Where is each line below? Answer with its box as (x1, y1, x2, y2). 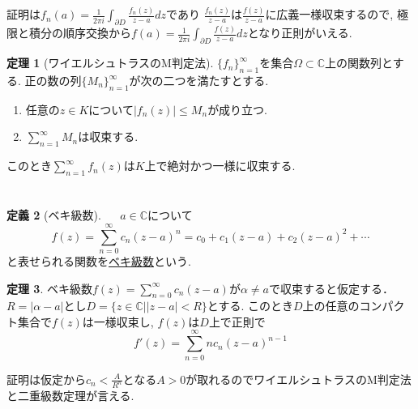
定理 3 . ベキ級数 (6, 279, 92, 296)
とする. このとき (207, 297, 293, 314)
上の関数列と (325, 54, 393, 71)
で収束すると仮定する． (268, 279, 394, 296)
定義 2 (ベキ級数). (6, 207, 101, 224)
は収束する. (78, 128, 139, 145)
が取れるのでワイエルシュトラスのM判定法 (186, 370, 412, 387)
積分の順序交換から (28, 24, 131, 41)
